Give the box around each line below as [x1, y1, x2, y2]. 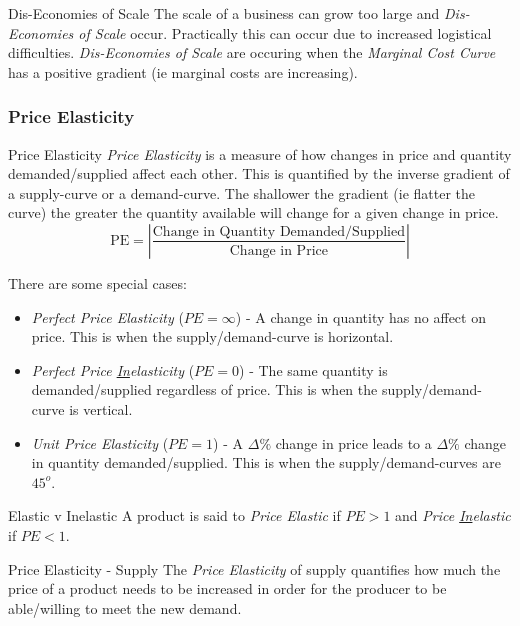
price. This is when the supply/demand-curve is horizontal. [31, 326, 394, 347]
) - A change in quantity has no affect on [235, 306, 486, 327]
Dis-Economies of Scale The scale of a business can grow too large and [8, 3, 440, 23]
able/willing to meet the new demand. [8, 597, 242, 618]
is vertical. [69, 398, 133, 419]
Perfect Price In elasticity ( [31, 359, 195, 380]
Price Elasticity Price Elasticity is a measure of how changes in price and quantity [8, 143, 512, 164]
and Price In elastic [395, 505, 511, 526]
